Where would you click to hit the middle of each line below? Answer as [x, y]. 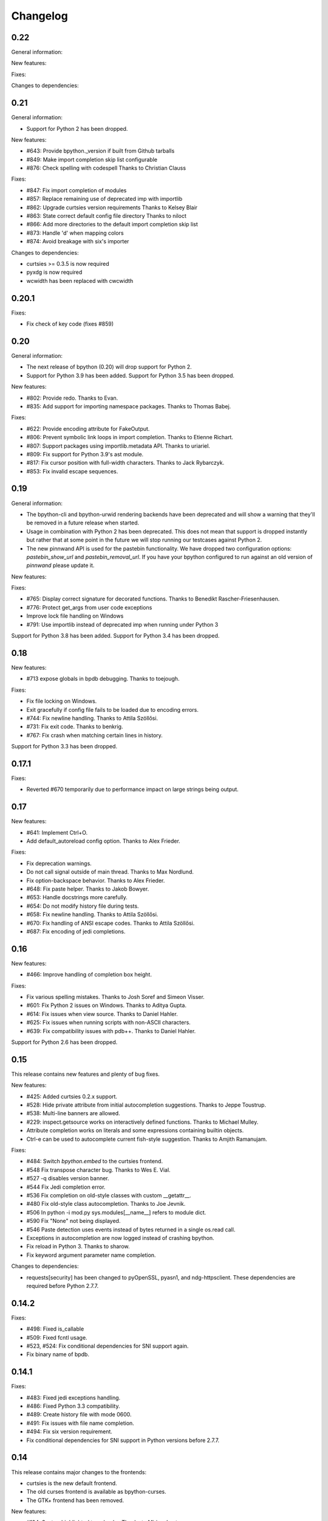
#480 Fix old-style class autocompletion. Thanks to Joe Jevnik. [106, 1204]
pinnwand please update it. [60, 565]
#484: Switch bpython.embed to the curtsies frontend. [95, 1161]
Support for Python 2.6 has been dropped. [64, 1042]
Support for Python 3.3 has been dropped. [64, 747]
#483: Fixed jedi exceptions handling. [73, 1397]
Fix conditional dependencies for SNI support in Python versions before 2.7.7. [123, 1440]
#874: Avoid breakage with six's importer [78, 242]
